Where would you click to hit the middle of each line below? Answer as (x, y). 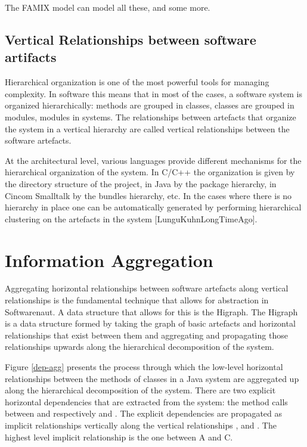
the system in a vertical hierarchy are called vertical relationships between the (147, 128)
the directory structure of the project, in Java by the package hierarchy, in (141, 183)
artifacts (31, 57)
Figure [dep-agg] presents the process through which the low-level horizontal (144, 367)
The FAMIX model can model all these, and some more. (108, 7)
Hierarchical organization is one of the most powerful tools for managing (137, 82)
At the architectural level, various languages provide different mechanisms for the (153, 160)
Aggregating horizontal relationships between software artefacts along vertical (147, 288)
